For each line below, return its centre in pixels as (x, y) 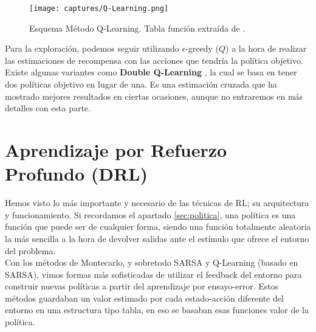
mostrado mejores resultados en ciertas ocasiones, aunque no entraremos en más (154, 96)
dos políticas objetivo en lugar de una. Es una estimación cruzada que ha (141, 84)
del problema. (30, 250)
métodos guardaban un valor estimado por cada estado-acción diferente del (144, 298)
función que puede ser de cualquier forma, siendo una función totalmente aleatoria (158, 227)
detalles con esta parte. (48, 108)
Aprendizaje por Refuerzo (116, 150)
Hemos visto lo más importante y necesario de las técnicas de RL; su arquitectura (157, 203)
